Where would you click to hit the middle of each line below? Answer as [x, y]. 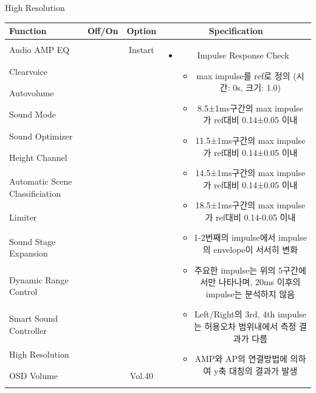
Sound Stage [33, 241]
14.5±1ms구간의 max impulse [250, 173]
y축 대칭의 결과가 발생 [256, 370]
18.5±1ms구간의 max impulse [250, 205]
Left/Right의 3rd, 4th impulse [250, 314]
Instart [142, 50]
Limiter [23, 217]
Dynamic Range [39, 279]
